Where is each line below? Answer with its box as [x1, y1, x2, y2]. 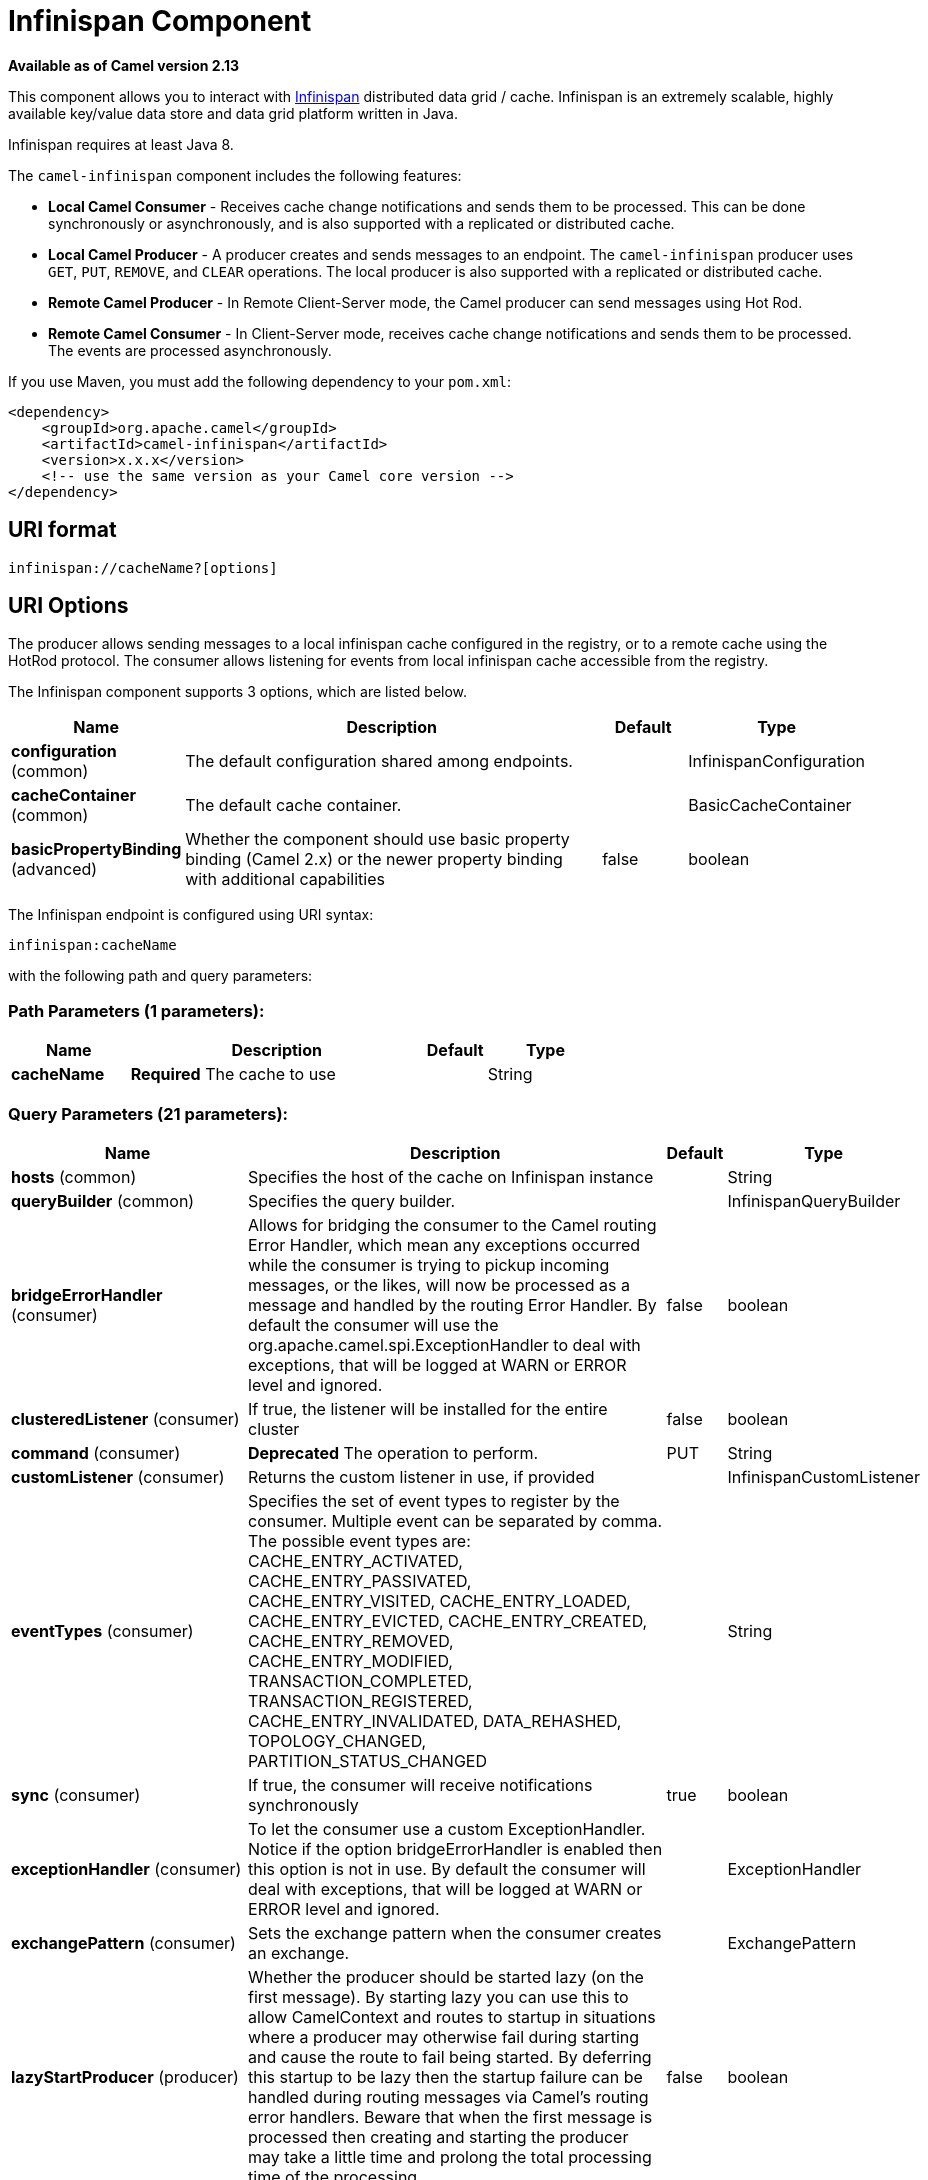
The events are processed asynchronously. [48, 341, 332, 359]
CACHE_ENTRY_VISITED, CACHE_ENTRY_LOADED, [248, 1590, 631, 1611]
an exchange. [248, 1942, 350, 1963]
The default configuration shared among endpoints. [185, 751, 573, 772]
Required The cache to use [130, 1064, 336, 1085]
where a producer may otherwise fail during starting [248, 2026, 640, 2047]
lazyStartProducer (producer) [11, 2066, 239, 2087]
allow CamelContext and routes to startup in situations [248, 2006, 656, 2027]
